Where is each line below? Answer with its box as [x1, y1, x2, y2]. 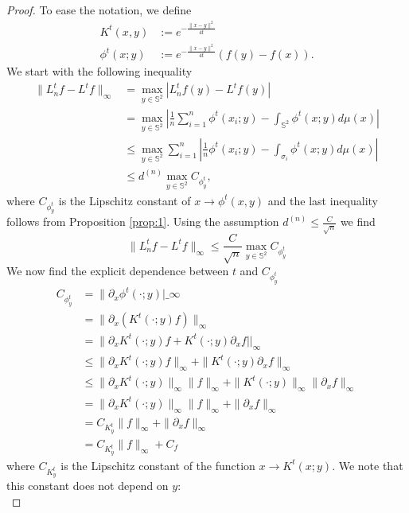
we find [340, 213, 376, 230]
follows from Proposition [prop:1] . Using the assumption [6, 213, 279, 230]
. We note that [332, 457, 403, 473]
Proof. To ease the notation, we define [6, 2, 192, 17]
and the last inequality [267, 192, 378, 208]
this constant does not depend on [6, 477, 169, 494]
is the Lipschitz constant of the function [60, 457, 255, 473]
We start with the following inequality [6, 63, 193, 80]
